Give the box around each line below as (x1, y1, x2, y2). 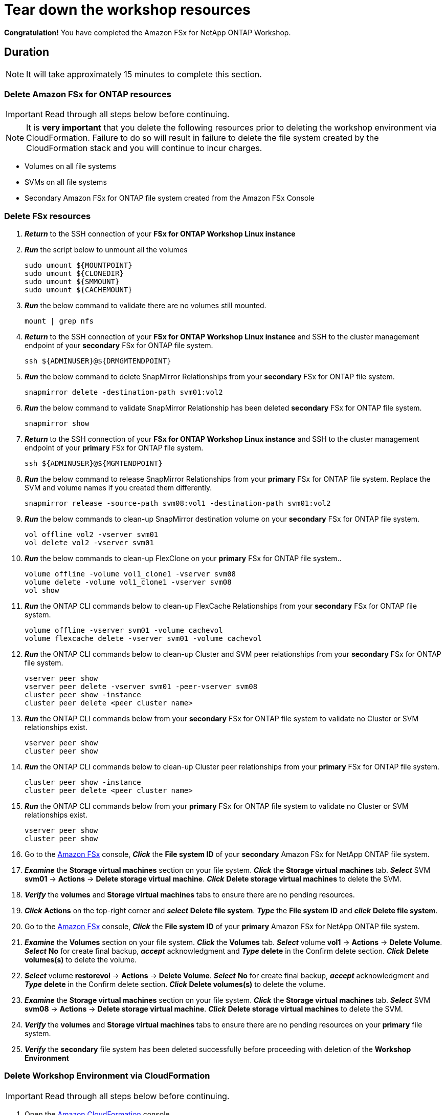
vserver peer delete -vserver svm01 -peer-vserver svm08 (25, 682, 258, 691)
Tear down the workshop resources (4, 1, 251, 18)
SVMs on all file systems (25, 178, 107, 187)
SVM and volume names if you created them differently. (25, 483, 212, 492)
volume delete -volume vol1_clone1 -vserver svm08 (25, 578, 232, 587)
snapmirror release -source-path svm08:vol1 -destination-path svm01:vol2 (25, 499, 331, 508)
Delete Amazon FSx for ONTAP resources (4, 89, 171, 99)
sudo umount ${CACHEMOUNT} (25, 286, 132, 294)
